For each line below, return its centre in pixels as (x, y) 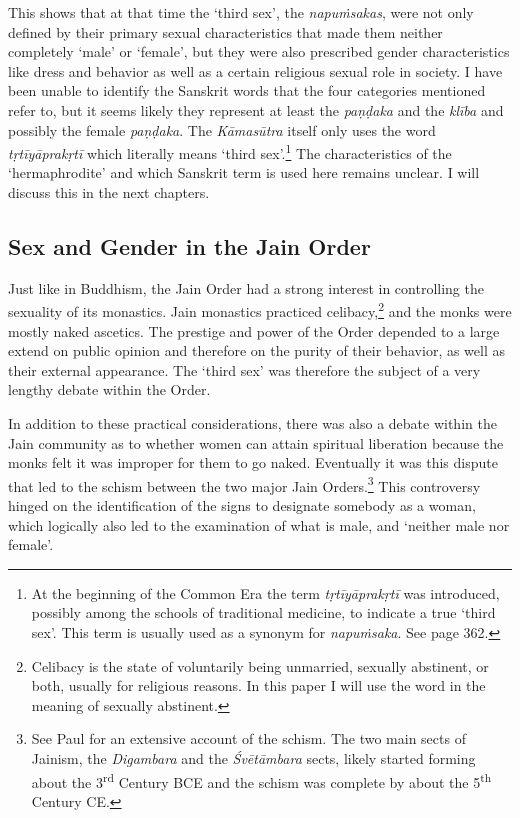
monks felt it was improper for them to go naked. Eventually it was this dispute (253, 462)
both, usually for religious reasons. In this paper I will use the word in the (258, 685)
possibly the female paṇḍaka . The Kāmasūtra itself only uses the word (222, 129)
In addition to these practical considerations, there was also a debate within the (252, 423)
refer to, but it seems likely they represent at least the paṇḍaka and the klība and (256, 109)
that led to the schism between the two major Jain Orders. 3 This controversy (244, 484)
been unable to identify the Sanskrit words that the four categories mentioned (247, 90)
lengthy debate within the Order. (109, 389)
